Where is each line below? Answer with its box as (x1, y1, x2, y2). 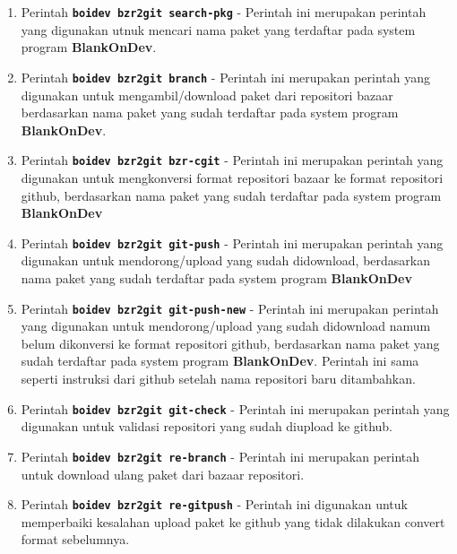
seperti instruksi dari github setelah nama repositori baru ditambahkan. (21, 369, 416, 387)
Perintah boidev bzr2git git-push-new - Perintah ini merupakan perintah (21, 299, 439, 317)
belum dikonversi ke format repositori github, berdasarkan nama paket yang (21, 333, 440, 352)
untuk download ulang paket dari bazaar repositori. (21, 464, 305, 483)
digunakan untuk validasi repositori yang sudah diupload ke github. (21, 417, 392, 436)
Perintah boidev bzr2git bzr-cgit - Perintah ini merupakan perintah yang (21, 151, 444, 169)
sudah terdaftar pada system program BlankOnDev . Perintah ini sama (21, 351, 419, 370)
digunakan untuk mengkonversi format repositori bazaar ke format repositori (21, 168, 444, 186)
